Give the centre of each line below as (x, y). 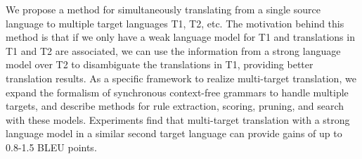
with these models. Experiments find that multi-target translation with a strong (178, 119)
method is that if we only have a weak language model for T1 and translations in (180, 37)
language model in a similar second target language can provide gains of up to (174, 133)
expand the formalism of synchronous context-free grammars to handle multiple (177, 92)
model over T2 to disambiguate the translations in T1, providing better (160, 64)
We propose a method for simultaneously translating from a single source (163, 9)
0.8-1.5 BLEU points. (51, 147)
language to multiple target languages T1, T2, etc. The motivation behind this (175, 23)
